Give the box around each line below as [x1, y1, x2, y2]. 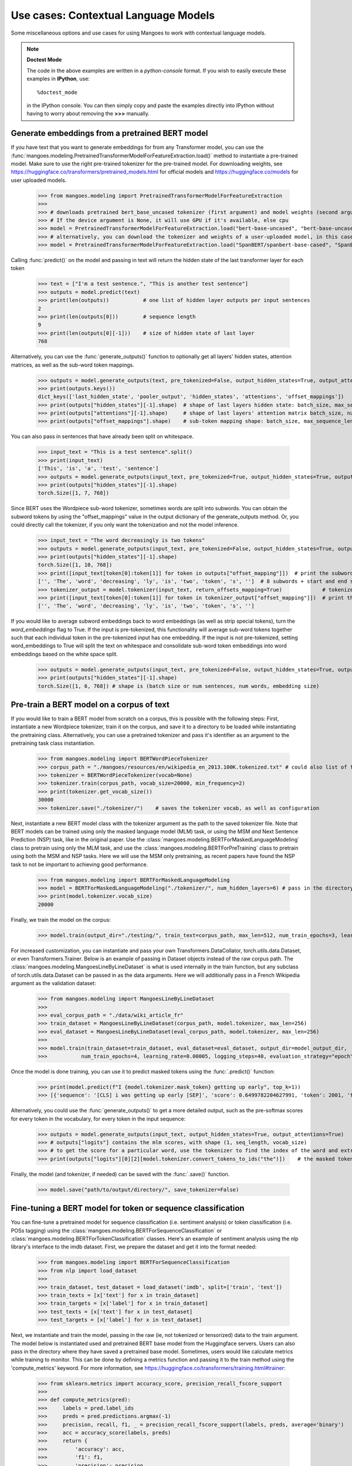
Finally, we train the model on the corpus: [11, 916, 111, 923]
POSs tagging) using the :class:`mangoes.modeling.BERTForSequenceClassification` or [11, 1227, 222, 1234]
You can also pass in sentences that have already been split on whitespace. [11, 433, 194, 440]
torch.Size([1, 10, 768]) [38, 562, 113, 568]
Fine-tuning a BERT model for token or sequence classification [11, 1203, 245, 1213]
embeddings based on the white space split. [11, 650, 119, 657]
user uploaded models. [11, 177, 67, 184]
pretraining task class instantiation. [11, 739, 96, 747]
